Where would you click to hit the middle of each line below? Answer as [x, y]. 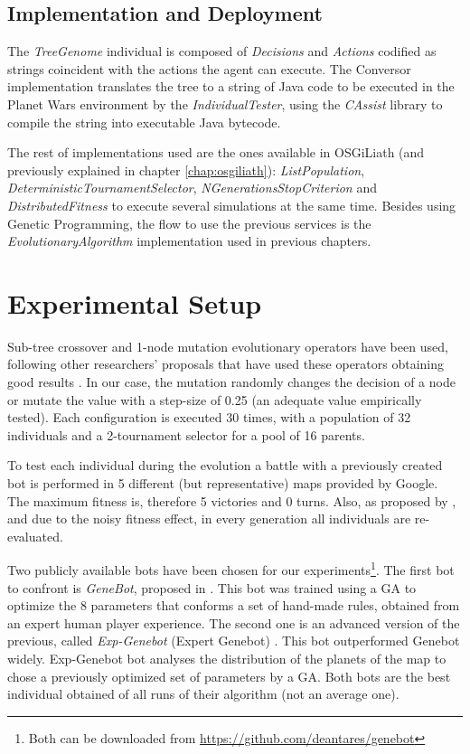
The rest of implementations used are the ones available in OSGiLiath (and [216, 152]
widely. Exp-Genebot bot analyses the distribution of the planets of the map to [227, 659]
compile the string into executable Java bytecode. [144, 122]
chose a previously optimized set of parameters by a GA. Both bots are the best [229, 676]
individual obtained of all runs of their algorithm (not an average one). [203, 694]
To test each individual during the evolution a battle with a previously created [225, 465]
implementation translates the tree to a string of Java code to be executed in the [231, 86]
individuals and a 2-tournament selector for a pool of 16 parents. [186, 434]
